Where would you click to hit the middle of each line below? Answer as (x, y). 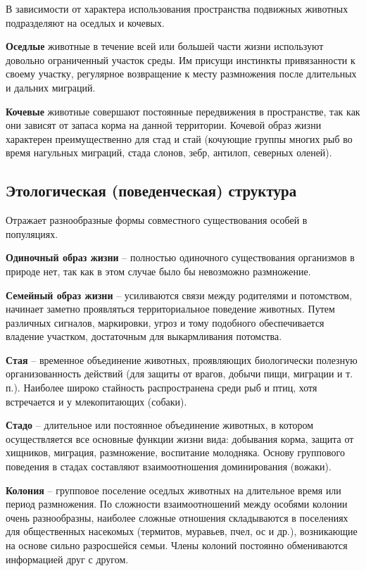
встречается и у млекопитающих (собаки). (96, 401)
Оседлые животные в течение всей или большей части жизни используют (165, 46)
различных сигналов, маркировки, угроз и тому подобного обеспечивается (165, 322)
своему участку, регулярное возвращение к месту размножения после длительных (181, 74)
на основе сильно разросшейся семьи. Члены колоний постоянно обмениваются (177, 545)
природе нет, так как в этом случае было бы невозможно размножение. (158, 271)
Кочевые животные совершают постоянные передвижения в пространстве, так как (183, 111)
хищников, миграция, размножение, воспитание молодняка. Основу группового (175, 452)
